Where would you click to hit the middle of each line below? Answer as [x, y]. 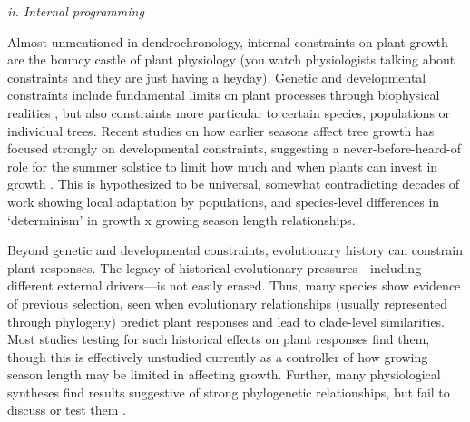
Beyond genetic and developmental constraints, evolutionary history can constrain [235, 250]
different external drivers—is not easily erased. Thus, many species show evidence [234, 285]
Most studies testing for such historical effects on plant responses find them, [219, 339]
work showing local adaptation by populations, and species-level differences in [224, 201]
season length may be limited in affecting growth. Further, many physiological [224, 374]
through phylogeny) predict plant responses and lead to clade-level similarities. [226, 321]
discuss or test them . [67, 410]
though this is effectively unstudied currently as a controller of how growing [218, 356]
